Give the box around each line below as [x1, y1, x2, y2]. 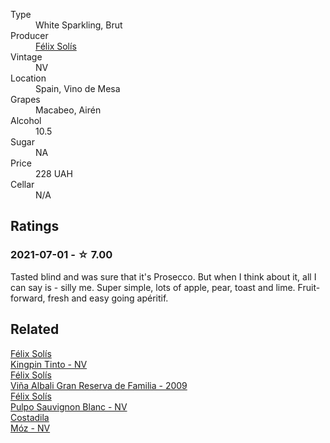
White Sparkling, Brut [35, 19, 123, 31]
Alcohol [10, 115, 42, 126]
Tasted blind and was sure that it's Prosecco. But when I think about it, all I [10, 270, 317, 283]
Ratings [10, 218, 60, 235]
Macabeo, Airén [35, 104, 102, 116]
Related [10, 321, 60, 338]
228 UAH [35, 168, 73, 179]
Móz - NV [10, 422, 51, 434]
